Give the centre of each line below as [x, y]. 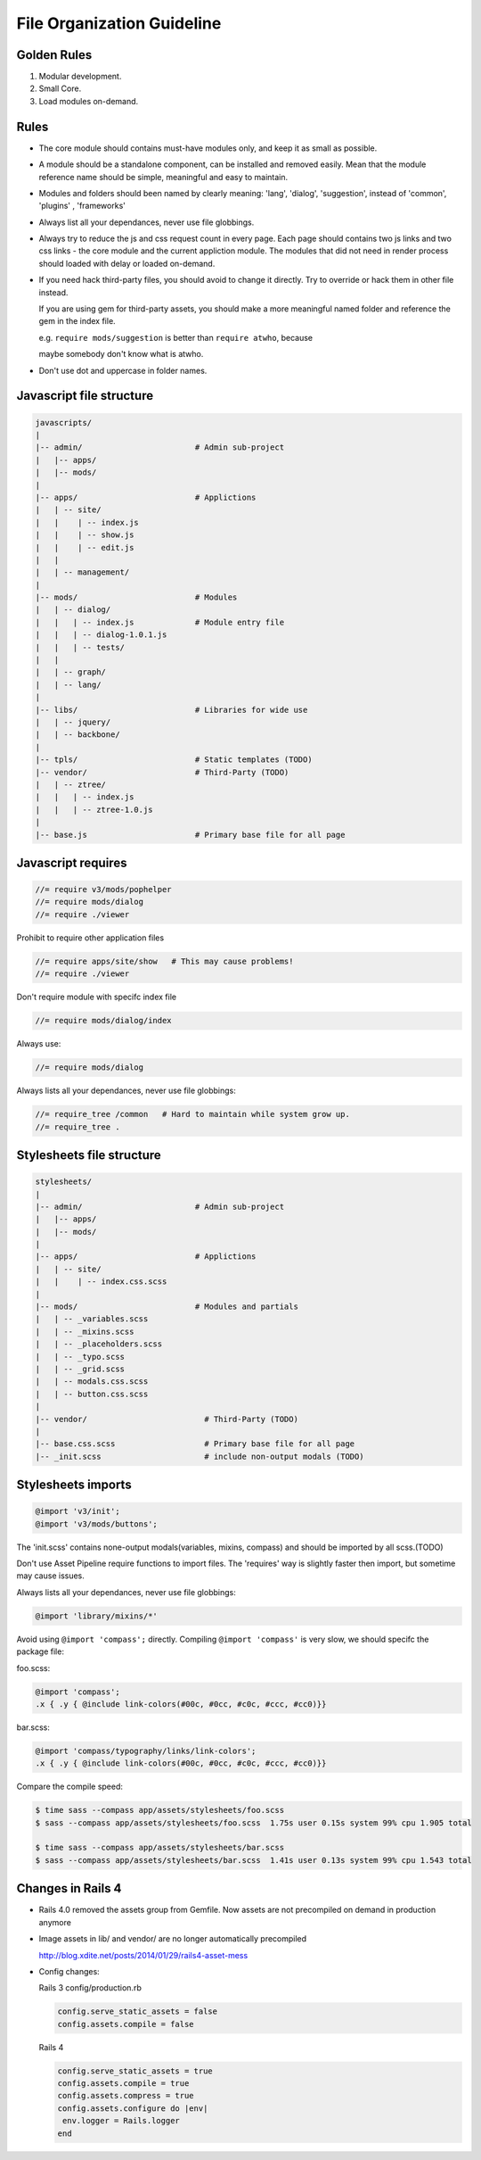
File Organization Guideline [119, 23]
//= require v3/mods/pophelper [104, 890]
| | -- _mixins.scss [85, 1331]
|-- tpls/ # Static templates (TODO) [174, 760]
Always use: [39, 1044]
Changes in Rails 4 [69, 1888]
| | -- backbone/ [77, 735]
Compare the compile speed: [70, 1787]
